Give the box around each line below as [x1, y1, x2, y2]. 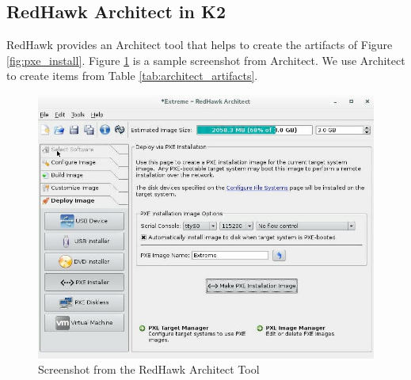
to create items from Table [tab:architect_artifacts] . [6, 67, 258, 84]
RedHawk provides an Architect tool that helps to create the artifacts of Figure [6, 36, 393, 53]
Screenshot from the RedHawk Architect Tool [38, 361, 260, 378]
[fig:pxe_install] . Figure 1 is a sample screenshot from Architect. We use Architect [6, 51, 405, 68]
